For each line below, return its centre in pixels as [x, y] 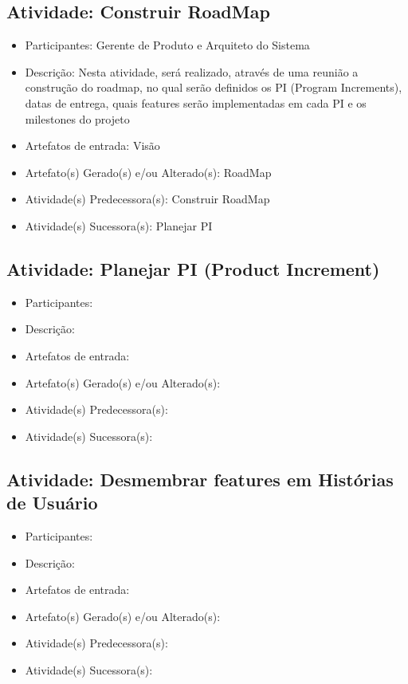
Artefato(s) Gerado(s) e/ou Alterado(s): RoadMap [148, 172]
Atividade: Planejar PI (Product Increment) [193, 268]
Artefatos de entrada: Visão [92, 145]
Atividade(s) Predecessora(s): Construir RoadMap [147, 199]
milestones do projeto [77, 118]
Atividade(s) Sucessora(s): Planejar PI [119, 225]
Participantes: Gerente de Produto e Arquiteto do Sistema [167, 45]
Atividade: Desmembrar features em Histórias [200, 479]
